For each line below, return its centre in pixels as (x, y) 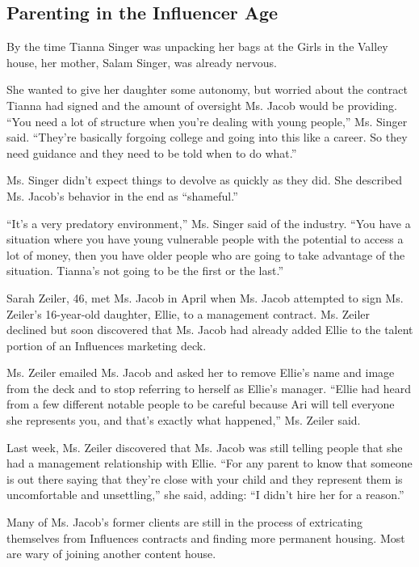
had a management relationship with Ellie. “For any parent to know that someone (209, 463)
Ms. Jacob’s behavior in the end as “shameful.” (122, 195)
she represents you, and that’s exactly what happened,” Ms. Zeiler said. (184, 420)
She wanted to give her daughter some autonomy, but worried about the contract (207, 89)
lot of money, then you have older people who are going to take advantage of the (206, 254)
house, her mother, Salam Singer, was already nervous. (142, 62)
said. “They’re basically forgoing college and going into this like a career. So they (207, 137)
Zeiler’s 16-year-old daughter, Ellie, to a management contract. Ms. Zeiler (189, 313)
